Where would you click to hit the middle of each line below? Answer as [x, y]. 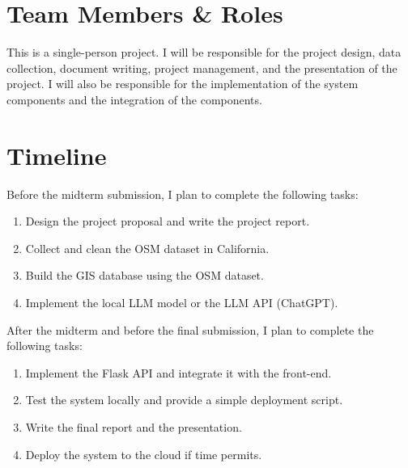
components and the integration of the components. [134, 99]
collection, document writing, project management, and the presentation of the [202, 67]
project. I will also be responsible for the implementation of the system [183, 84]
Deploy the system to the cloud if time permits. [144, 454]
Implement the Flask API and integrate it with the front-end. [178, 372]
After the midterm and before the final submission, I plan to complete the [190, 329]
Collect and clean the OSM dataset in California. [147, 248]
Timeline [57, 155]
